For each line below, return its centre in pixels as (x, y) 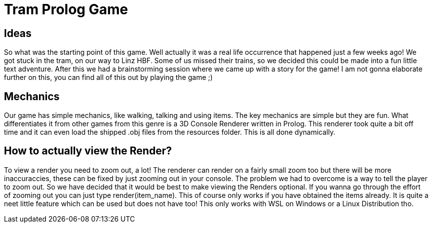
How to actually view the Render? (88, 151)
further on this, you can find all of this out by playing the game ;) (108, 77)
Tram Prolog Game (66, 9)
